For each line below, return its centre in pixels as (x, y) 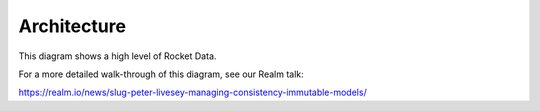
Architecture (72, 26)
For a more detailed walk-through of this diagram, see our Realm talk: (161, 74)
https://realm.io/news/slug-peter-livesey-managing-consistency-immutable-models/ (192, 92)
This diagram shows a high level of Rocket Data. (117, 56)
